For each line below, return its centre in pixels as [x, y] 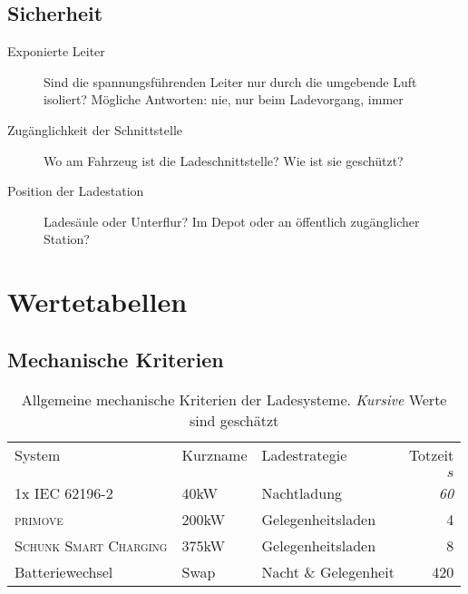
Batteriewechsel [64, 571]
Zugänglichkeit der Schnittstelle [95, 129]
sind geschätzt [234, 420]
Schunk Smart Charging [91, 545]
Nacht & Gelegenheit [328, 571]
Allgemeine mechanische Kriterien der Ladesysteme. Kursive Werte [234, 399]
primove [39, 519]
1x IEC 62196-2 [64, 492]
